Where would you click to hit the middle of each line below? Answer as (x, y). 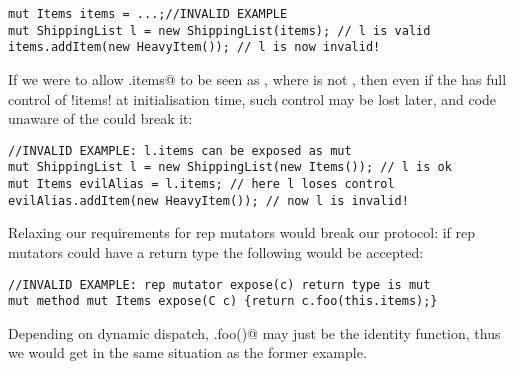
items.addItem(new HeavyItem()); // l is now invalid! (194, 47)
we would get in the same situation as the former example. (187, 352)
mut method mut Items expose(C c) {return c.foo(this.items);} (223, 301)
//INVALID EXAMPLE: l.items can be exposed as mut (180, 150)
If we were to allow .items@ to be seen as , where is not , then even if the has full (257, 78)
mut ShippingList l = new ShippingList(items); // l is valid (219, 30)
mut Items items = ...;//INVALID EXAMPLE (148, 14)
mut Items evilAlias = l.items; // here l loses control (201, 184)
